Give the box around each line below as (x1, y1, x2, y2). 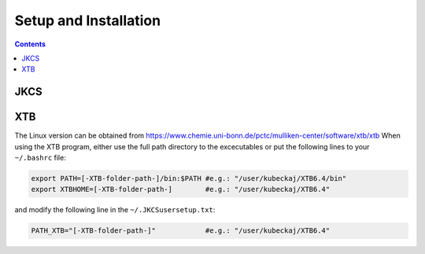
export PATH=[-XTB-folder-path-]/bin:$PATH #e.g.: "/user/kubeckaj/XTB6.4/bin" (31, 174, 347, 183)
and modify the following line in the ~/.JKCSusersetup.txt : (14, 205, 216, 215)
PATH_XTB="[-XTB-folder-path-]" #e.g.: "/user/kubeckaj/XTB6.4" (31, 226, 331, 235)
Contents (14, 39, 46, 49)
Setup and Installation (14, 12, 161, 29)
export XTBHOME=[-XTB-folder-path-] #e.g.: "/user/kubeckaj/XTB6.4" (31, 185, 331, 194)
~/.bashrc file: (14, 153, 66, 163)
